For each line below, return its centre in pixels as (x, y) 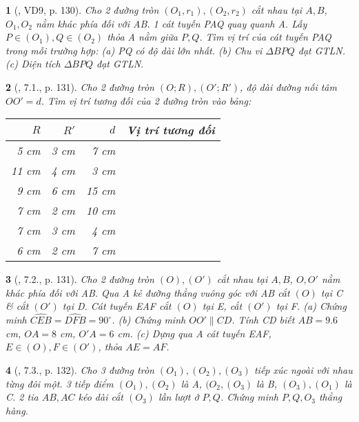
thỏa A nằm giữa (142, 37)
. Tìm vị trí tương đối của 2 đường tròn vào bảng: (146, 100)
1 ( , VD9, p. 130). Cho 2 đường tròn (82, 10)
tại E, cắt (222, 306)
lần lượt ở (178, 397)
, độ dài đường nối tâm (288, 86)
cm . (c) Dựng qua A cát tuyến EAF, (194, 333)
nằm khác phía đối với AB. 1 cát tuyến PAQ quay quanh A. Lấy (171, 23)
